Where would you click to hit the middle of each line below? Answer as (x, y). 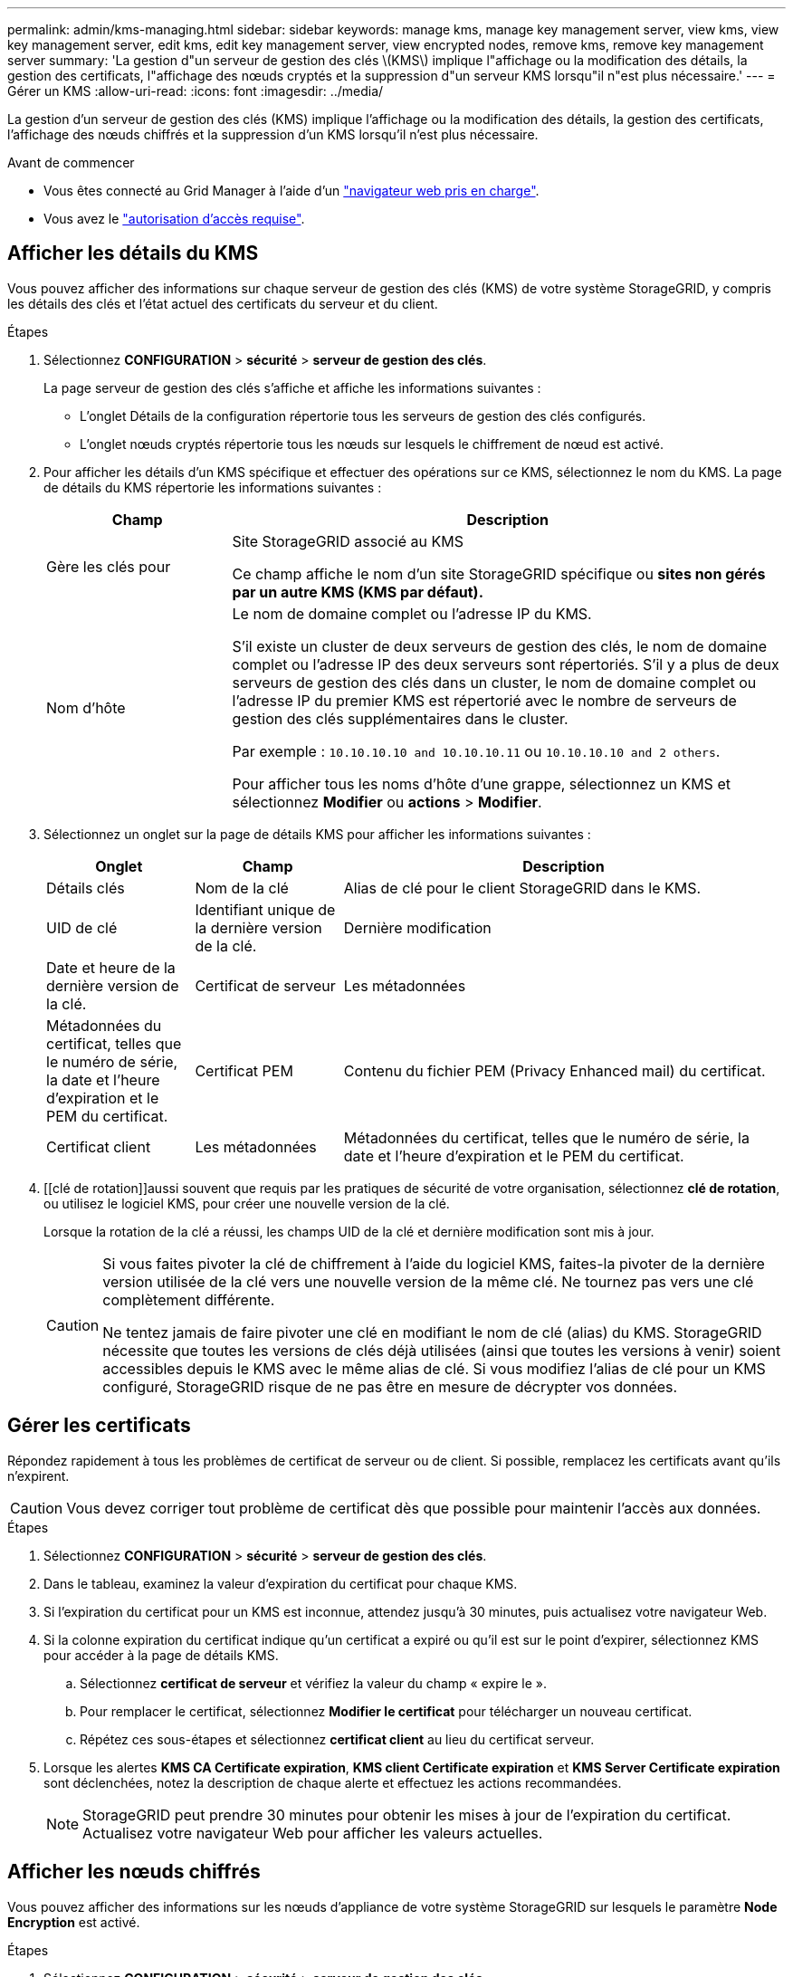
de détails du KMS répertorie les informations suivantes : (213, 487)
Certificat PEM (244, 1070)
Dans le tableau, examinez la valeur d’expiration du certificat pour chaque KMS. (281, 1583)
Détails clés (86, 888)
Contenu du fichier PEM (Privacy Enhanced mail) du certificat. (554, 1070)
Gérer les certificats (99, 1426)
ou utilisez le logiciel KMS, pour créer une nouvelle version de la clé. (247, 1203)
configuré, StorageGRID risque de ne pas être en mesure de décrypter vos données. (390, 1386)
